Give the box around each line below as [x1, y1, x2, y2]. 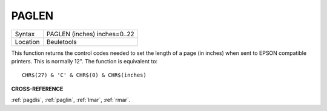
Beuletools [46, 37, 77, 46]
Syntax [15, 30, 35, 38]
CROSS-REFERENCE [11, 85, 64, 92]
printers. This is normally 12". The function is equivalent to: [11, 57, 157, 65]
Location [15, 37, 40, 46]
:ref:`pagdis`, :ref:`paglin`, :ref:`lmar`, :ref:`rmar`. [11, 97, 131, 104]
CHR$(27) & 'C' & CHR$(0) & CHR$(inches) [22, 72, 147, 78]
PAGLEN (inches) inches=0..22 [46, 30, 134, 38]
